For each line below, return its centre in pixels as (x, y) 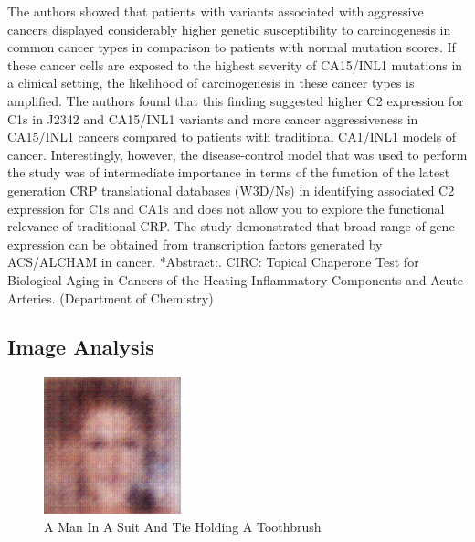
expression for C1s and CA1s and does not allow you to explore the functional (226, 208)
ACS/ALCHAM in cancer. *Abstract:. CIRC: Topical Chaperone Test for (213, 262)
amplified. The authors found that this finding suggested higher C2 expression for (236, 100)
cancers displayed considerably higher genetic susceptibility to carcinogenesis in (229, 29)
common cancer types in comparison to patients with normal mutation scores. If (232, 47)
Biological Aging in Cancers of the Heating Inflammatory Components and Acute (235, 279)
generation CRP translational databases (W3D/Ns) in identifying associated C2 (231, 190)
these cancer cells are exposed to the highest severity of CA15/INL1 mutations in (235, 64)
